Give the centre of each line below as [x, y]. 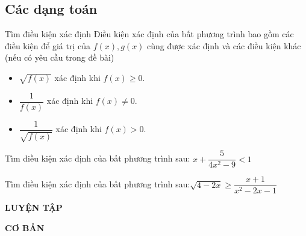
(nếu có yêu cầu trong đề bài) [60, 57]
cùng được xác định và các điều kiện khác [224, 45]
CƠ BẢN [25, 227]
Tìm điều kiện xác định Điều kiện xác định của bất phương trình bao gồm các [149, 34]
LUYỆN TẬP [34, 207]
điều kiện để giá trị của [48, 45]
